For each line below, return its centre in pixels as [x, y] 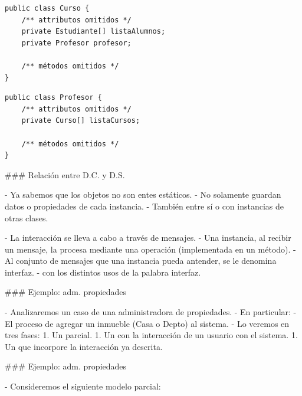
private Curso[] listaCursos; [81, 121]
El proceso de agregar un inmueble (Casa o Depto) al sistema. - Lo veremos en [147, 323]
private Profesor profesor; [76, 43]
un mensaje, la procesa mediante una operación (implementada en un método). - [150, 249]
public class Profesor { [53, 98]
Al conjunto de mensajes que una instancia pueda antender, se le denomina [141, 261]
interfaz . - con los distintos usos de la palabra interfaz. [103, 272]
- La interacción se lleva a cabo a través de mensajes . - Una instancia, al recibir [148, 238]
